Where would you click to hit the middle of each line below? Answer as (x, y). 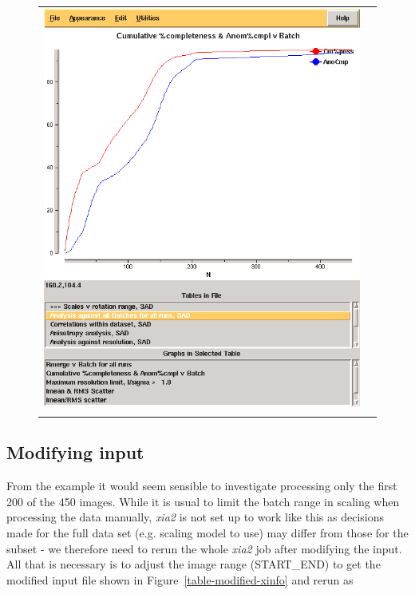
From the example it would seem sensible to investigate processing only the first (202, 486)
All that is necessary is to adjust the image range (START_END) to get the (194, 564)
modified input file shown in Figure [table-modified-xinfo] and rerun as (180, 579)
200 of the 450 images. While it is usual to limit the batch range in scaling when (203, 501)
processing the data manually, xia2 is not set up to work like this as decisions (195, 517)
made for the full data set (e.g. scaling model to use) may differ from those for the (207, 533)
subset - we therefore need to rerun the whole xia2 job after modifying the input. (204, 548)
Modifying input (75, 452)
